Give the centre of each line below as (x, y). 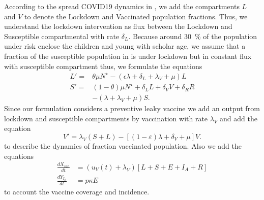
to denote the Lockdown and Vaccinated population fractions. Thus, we (136, 16)
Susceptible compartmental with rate (62, 36)
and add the (239, 118)
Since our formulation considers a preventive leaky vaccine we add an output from (132, 108)
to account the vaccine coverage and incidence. (77, 192)
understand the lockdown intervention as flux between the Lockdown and (118, 26)
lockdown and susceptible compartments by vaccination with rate (106, 118)
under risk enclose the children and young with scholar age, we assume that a (125, 46)
